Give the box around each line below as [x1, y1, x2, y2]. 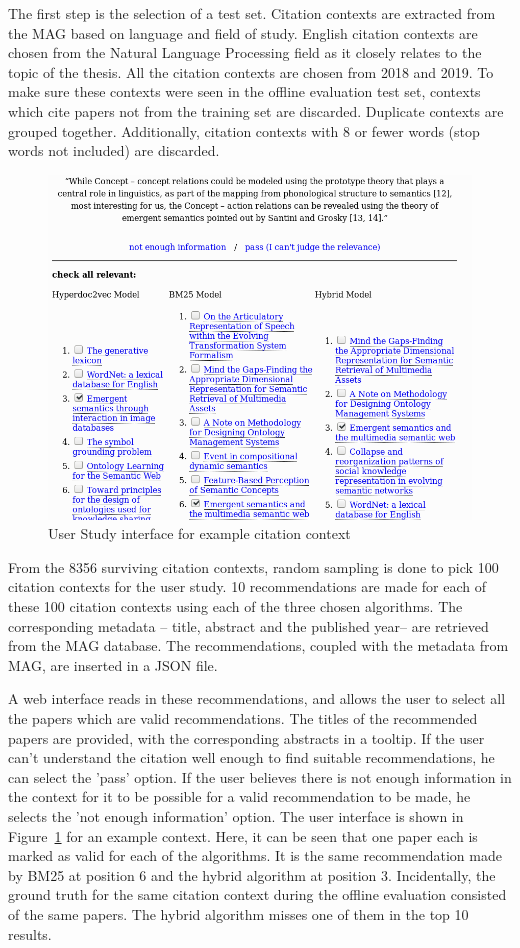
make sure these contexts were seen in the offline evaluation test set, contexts [8, 81, 481, 102]
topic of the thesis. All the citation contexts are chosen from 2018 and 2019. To [8, 61, 494, 82]
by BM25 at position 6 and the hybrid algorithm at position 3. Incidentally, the [8, 864, 496, 885]
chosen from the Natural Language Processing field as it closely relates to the [8, 42, 482, 63]
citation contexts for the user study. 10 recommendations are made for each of [8, 576, 487, 597]
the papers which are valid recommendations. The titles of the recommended [8, 708, 478, 728]
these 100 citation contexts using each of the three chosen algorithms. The [8, 596, 463, 617]
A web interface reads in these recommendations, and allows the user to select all [8, 688, 506, 709]
